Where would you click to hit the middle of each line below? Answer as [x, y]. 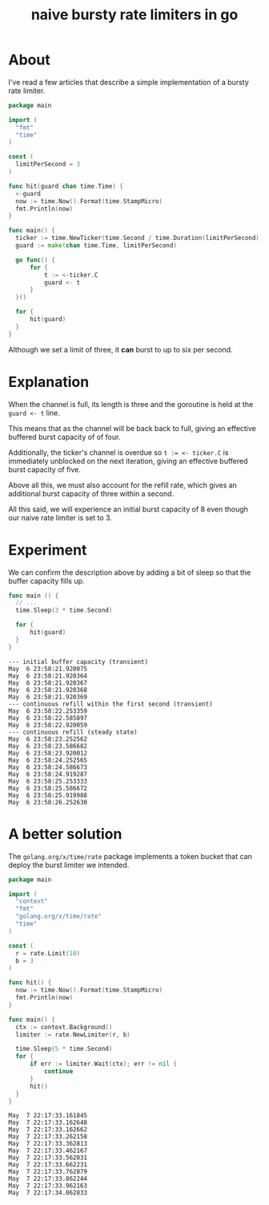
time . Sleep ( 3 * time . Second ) [64, 611]
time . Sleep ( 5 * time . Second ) [64, 1049]
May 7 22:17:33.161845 [48, 1116]
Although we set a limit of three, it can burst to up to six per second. [120, 349]
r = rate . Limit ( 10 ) [48, 953]
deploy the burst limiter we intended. [69, 865]
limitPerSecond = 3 [48, 165]
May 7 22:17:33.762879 [48, 1172]
